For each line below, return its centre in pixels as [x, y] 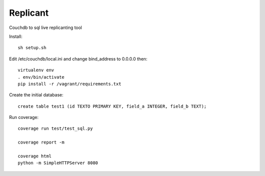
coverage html [35, 156]
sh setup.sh [32, 48]
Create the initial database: [36, 95]
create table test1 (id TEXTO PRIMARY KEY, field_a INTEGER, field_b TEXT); [112, 106]
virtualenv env [36, 70]
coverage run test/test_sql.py [55, 129]
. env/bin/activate [41, 77]
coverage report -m [41, 142]
